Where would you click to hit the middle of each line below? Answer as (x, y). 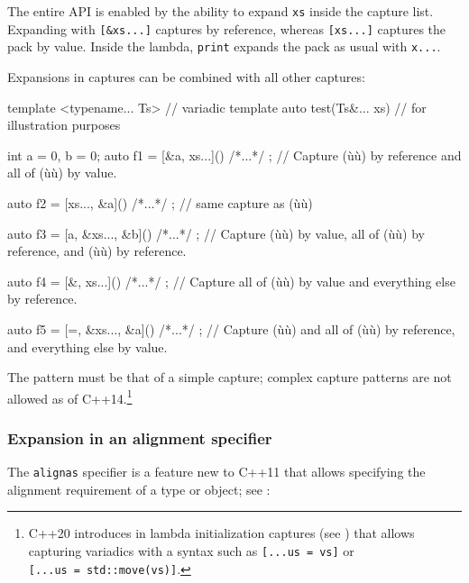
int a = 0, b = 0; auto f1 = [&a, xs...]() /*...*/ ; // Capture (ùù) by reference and (234, 155)
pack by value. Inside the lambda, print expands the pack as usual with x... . (224, 46)
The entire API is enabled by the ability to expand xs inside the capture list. (221, 11)
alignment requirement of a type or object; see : (139, 489)
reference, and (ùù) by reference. (97, 251)
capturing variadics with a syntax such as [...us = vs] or (191, 551)
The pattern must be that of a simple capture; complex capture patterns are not (230, 377)
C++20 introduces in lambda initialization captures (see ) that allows (221, 533)
